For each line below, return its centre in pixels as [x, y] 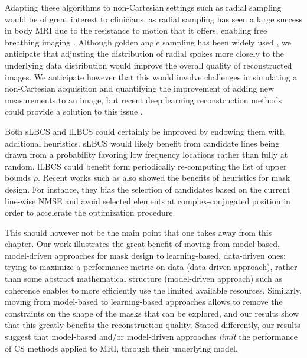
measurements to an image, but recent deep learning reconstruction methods [143, 100]
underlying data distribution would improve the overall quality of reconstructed [148, 65]
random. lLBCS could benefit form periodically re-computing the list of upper [146, 166]
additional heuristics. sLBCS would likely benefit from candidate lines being [142, 143]
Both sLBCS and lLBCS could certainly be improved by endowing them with [145, 131]
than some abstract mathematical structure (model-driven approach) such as [143, 279]
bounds [18, 178]
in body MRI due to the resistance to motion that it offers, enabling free [136, 30]
